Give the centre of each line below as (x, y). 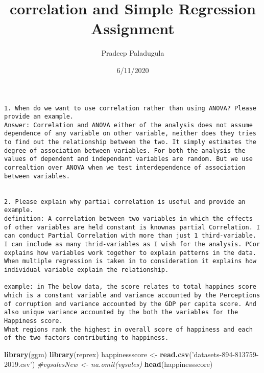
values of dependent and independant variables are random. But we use (128, 159)
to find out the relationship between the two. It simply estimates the (130, 142)
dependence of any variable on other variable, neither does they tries (130, 134)
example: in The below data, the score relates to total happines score (130, 287)
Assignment (133, 28)
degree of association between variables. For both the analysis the (125, 150)
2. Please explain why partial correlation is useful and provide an (125, 202)
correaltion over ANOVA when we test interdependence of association (125, 168)
